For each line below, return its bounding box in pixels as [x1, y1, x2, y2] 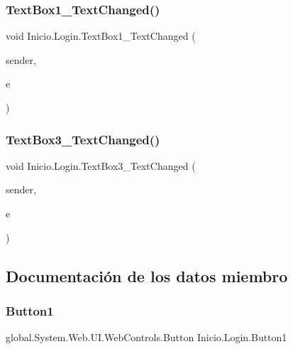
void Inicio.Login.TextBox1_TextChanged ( [6, 28, 196, 43]
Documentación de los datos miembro [6, 264, 288, 286]
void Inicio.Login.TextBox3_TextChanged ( [6, 158, 196, 173]
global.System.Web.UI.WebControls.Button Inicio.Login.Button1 [6, 330, 287, 345]
